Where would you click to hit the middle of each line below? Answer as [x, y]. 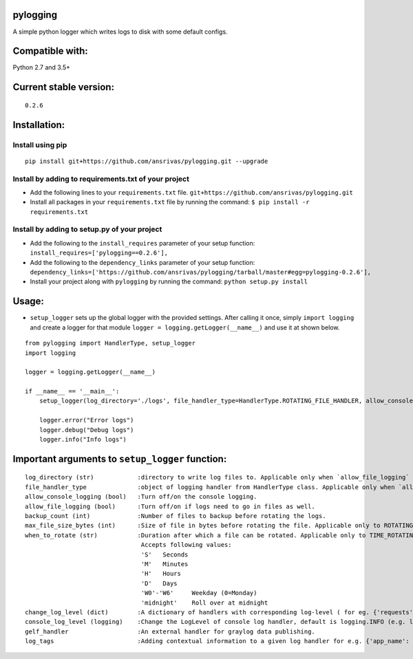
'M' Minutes [165, 564]
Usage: [29, 302]
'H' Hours [161, 574]
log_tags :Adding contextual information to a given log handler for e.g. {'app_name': [217, 641]
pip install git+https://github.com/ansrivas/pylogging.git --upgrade [147, 161]
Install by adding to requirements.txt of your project [101, 179]
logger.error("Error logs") [86, 420]
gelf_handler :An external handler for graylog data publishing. [170, 631]
